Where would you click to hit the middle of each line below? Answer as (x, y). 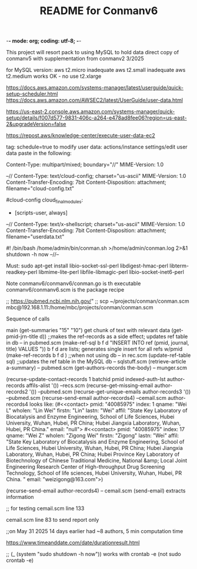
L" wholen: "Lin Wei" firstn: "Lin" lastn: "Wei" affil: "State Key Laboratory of (97, 410)
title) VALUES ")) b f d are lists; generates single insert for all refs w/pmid (94, 349)
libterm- (179, 266)
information (20, 497)
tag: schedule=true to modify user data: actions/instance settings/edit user (97, 147)
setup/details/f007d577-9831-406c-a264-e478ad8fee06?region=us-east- (96, 118)
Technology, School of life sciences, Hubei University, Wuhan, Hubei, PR (94, 473)
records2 (17, 391)
